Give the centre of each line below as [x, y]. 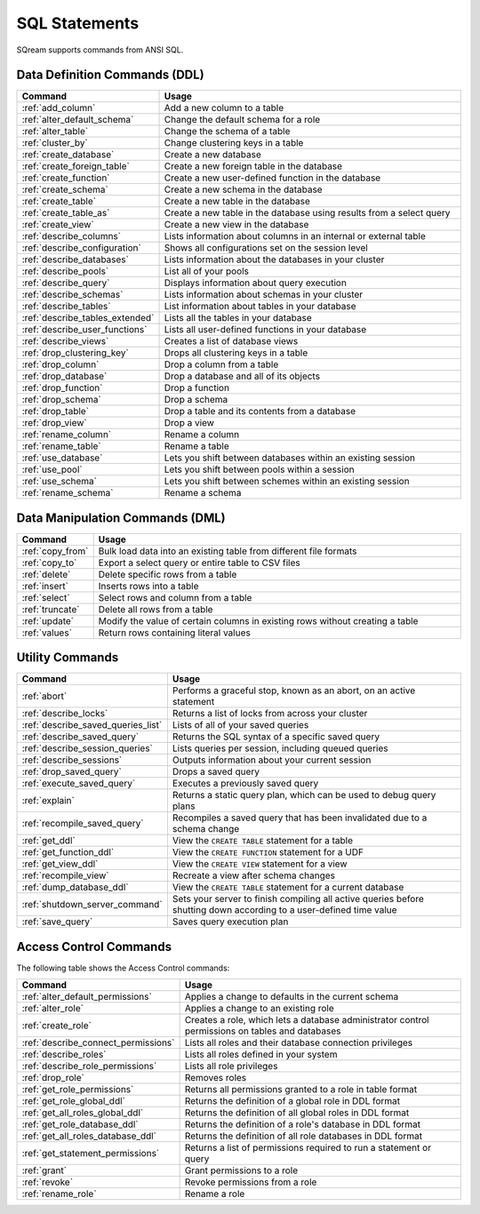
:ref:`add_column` [59, 108]
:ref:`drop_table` [55, 411]
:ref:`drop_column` [60, 364]
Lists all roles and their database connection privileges [299, 1042]
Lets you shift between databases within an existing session [289, 458]
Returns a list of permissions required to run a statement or [308, 1148]
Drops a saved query [216, 771]
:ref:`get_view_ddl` [60, 864]
